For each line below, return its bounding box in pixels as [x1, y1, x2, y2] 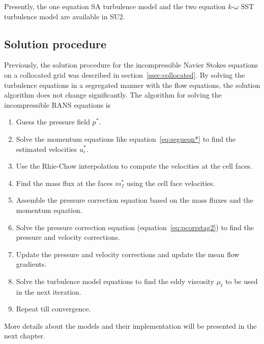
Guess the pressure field [16, 116, 90, 127]
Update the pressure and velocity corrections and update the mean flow [16, 248, 240, 259]
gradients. [16, 259, 47, 269]
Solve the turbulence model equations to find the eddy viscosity [16, 275, 214, 286]
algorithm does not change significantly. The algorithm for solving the [4, 89, 222, 100]
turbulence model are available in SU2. [4, 11, 125, 21]
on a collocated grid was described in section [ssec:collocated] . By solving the [4, 69, 245, 80]
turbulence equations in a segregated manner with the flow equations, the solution [4, 79, 260, 90]
